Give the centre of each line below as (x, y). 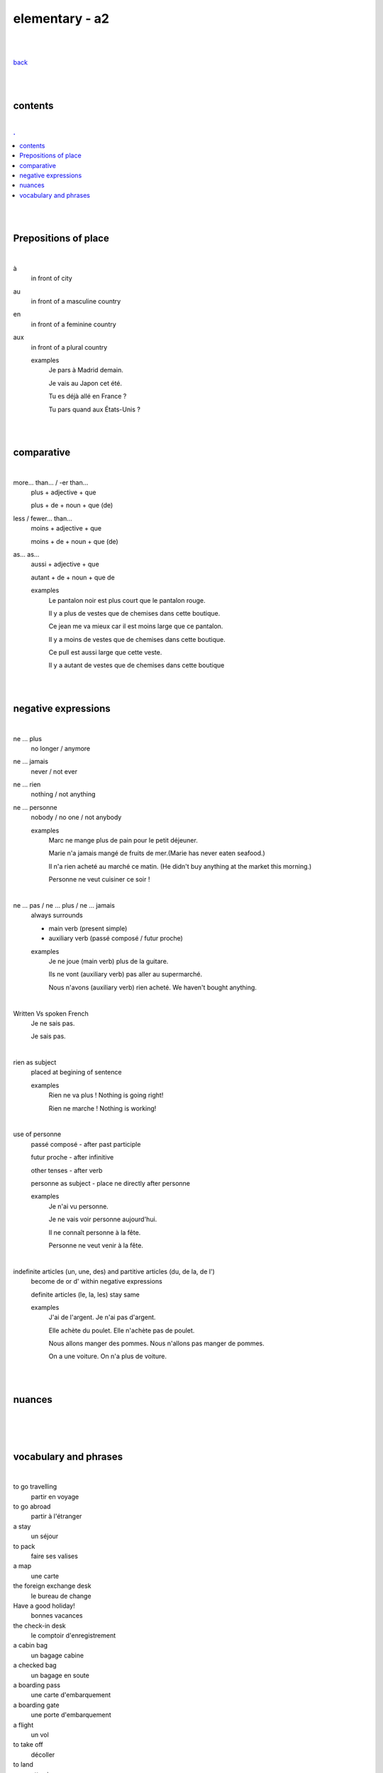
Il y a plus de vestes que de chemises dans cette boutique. (134, 613)
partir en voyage (55, 1496)
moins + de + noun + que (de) (74, 541)
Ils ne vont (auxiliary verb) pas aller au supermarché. (126, 974)
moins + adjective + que (66, 528)
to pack (24, 1546)
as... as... (26, 554)
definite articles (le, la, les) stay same (85, 1294)
